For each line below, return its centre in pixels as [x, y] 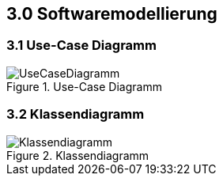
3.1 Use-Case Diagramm [81, 45]
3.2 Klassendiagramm [76, 114]
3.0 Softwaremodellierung [112, 14]
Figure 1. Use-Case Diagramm [84, 86]
